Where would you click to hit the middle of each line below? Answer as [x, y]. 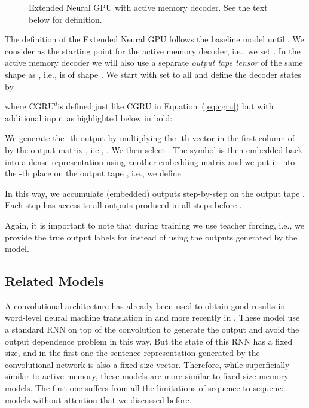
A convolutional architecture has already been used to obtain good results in [145, 305]
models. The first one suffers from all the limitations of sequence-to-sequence [145, 388]
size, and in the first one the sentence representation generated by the [132, 353]
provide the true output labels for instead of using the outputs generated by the [151, 237]
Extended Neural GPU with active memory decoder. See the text [148, 7]
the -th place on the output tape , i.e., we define [93, 173]
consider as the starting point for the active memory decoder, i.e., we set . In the [153, 51]
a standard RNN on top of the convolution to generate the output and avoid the [152, 329]
